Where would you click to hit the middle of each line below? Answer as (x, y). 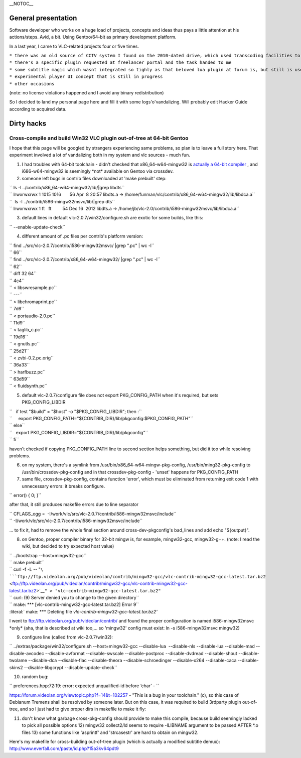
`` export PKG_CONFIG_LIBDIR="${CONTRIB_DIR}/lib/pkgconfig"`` (79, 432)
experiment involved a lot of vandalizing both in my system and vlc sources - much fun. (100, 155)
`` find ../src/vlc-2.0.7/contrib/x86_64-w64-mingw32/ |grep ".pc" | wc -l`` (85, 260)
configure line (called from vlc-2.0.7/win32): (67, 637)
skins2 (16, 667)
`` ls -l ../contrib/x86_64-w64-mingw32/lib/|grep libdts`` (67, 187)
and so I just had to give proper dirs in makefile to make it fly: (83, 709)
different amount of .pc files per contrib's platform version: (82, 236)
